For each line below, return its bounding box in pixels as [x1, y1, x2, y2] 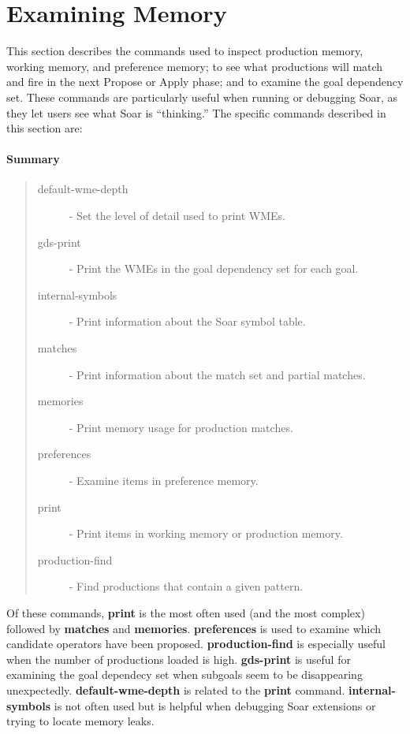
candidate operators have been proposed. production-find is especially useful [6, 635, 386, 652]
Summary [6, 151, 60, 167]
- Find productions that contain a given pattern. [69, 578, 304, 594]
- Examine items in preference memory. [69, 472, 259, 489]
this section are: [6, 120, 83, 136]
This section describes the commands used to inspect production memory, [6, 43, 363, 59]
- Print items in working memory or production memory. [69, 525, 343, 542]
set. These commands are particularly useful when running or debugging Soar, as [6, 88, 398, 105]
